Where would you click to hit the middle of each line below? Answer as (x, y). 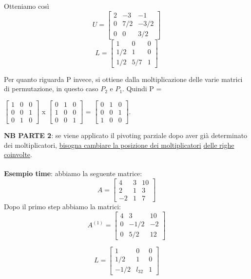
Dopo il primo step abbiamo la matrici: (62, 207)
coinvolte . (18, 154)
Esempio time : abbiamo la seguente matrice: (73, 173)
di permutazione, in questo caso (51, 89)
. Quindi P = (142, 89)
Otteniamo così (27, 6)
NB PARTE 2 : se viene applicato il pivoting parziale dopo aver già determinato (126, 135)
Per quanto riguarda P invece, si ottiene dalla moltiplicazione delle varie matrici (123, 79)
